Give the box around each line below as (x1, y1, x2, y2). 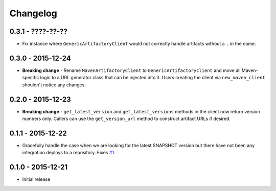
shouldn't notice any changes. (22, 82, 86, 88)
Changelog (9, 8, 57, 19)
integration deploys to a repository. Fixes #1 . (22, 150, 116, 156)
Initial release (22, 176, 51, 182)
